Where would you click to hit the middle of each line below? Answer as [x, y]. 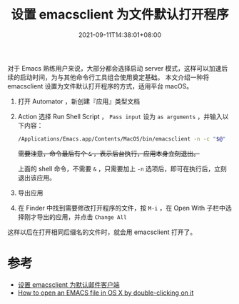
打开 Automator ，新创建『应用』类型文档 [79, 101]
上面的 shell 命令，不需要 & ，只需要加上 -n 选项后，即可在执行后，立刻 [122, 168]
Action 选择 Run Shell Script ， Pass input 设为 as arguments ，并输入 [120, 116]
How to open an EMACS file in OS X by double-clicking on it [106, 293]
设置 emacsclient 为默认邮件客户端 [68, 284]
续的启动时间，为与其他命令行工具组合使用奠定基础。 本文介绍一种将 [108, 77]
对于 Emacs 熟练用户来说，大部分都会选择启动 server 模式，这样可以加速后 [118, 68]
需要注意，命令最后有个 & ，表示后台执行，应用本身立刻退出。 [108, 153]
